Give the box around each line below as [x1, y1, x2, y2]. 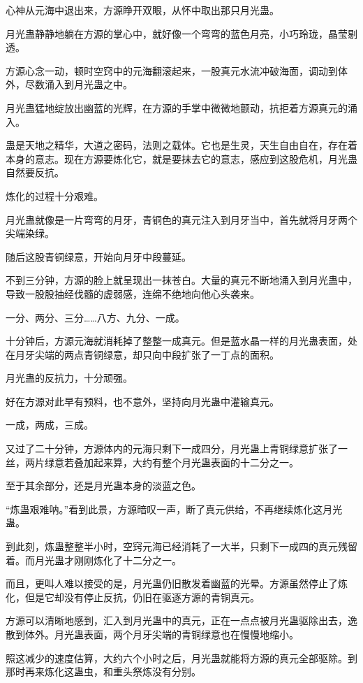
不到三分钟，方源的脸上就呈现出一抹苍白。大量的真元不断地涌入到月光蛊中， [6, 273, 357, 287]
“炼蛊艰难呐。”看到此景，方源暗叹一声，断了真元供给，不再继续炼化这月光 [6, 501, 343, 516]
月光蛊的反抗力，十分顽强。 [6, 371, 133, 385]
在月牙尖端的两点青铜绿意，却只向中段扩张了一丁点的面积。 [6, 347, 279, 361]
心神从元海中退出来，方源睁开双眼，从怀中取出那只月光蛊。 [6, 3, 279, 17]
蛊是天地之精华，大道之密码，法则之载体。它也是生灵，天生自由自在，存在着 [6, 138, 357, 152]
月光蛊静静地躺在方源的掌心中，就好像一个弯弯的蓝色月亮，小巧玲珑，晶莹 [6, 26, 348, 41]
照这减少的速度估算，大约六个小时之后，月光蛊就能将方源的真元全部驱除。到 [6, 650, 357, 665]
